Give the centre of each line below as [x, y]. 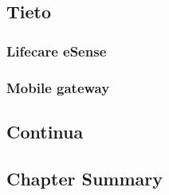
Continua [45, 131]
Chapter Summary [84, 178]
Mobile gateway [58, 87]
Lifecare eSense [57, 51]
